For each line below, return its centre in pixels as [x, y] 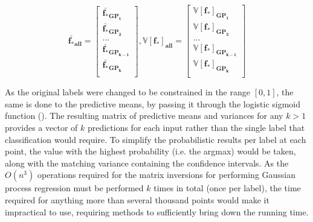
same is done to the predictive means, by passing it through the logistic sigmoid [153, 103]
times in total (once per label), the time [227, 188]
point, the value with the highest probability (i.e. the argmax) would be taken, [150, 151]
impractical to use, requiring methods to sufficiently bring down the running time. [157, 211]
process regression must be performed [74, 188]
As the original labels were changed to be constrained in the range [127, 92]
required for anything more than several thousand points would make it [137, 199]
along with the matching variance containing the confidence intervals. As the [147, 163]
